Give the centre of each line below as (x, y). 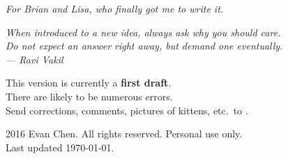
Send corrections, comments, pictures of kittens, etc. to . (127, 110)
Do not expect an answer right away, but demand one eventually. (144, 46)
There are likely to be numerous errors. (89, 96)
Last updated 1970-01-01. (60, 147)
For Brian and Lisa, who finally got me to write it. (115, 8)
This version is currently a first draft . (89, 83)
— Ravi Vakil (35, 59)
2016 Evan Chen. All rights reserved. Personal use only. (124, 134)
